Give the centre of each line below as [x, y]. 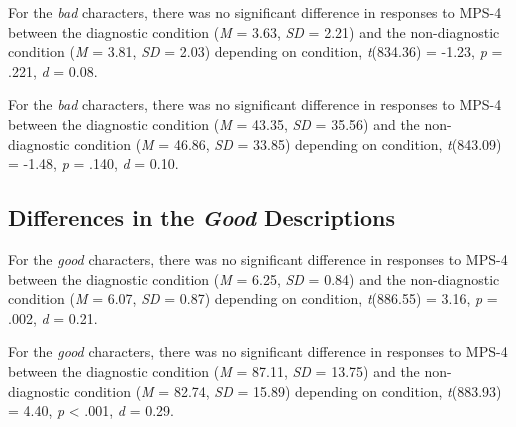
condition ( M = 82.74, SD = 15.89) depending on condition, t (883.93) [288, 390]
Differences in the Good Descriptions [201, 217]
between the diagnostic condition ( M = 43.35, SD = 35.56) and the [214, 123]
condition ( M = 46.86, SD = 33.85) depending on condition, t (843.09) [288, 143]
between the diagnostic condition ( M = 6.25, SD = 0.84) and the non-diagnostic [254, 278]
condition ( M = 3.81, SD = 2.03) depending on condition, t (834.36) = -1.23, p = [255, 51]
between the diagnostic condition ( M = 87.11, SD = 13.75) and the [214, 370]
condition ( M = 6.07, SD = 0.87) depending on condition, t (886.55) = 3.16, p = [253, 298]
